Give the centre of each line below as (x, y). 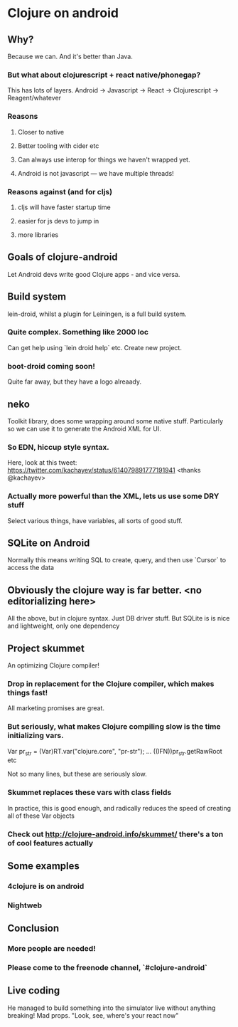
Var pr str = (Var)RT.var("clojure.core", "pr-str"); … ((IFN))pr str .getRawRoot (115, 752)
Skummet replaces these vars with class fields (90, 793)
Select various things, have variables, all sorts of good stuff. (95, 520)
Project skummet (46, 648)
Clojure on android (63, 13)
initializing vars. (36, 736)
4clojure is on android (46, 886)
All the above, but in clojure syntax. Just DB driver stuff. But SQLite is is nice (119, 618)
